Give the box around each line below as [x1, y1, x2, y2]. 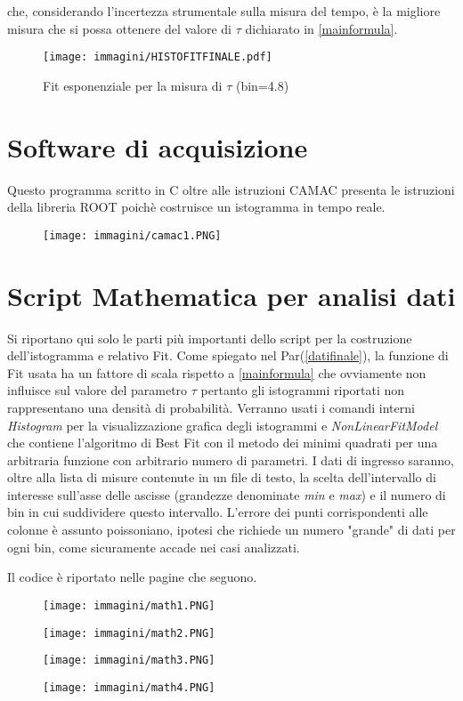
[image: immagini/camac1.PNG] [43, 229, 222, 242]
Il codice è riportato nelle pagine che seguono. [7, 568, 257, 586]
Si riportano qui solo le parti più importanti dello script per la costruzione [7, 328, 412, 347]
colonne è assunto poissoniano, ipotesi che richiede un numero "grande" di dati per [7, 520, 456, 539]
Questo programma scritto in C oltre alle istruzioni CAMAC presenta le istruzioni [7, 180, 455, 198]
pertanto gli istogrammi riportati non [200, 381, 405, 399]
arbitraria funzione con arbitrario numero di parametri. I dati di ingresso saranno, [7, 450, 455, 469]
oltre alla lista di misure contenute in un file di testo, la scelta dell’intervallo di [7, 468, 436, 487]
